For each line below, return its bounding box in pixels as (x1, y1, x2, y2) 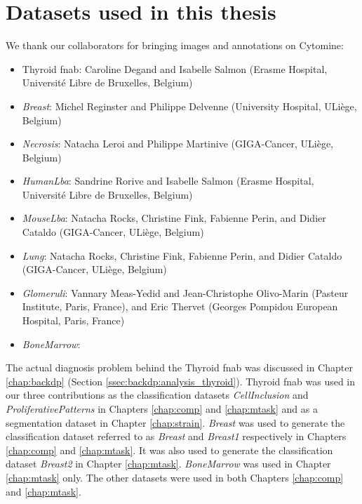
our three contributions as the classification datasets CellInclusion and (6, 387, 309, 402)
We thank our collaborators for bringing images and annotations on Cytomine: (6, 38, 344, 53)
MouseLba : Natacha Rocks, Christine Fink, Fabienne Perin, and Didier (22, 211, 326, 225)
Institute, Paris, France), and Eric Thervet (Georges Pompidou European (22, 299, 338, 314)
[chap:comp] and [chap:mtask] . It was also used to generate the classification (6, 442, 333, 457)
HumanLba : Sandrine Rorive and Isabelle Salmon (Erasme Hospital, (22, 173, 314, 188)
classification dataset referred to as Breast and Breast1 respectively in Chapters (6, 429, 347, 444)
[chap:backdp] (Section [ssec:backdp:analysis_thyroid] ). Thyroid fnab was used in (6, 373, 356, 388)
